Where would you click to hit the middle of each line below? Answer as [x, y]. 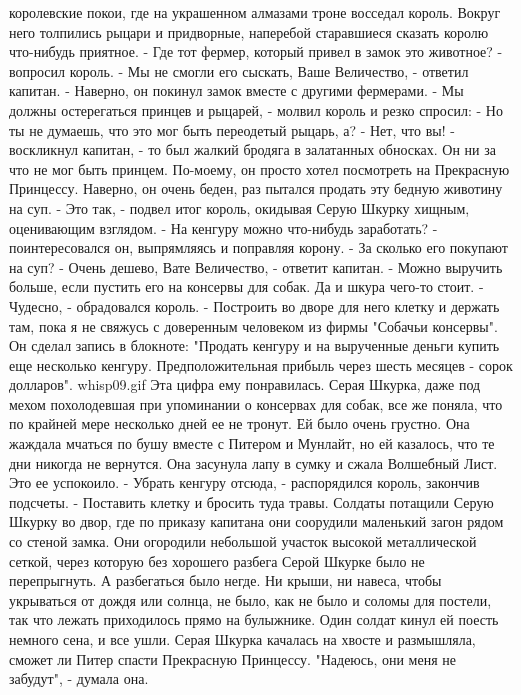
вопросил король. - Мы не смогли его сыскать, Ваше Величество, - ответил [239, 70]
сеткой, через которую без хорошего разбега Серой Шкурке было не [217, 560]
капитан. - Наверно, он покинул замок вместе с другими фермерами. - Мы [236, 90]
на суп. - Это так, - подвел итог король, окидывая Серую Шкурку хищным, [239, 207]
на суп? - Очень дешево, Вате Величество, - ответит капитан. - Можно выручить [256, 266]
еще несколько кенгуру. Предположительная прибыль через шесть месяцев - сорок [261, 364]
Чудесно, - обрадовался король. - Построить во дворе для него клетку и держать [254, 305]
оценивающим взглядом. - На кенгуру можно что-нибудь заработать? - [223, 227]
